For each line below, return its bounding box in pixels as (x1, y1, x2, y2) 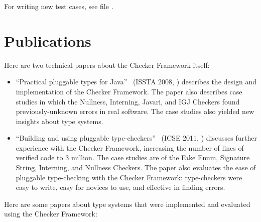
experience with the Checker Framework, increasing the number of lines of (16, 142, 244, 153)
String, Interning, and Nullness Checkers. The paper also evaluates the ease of (16, 162, 256, 173)
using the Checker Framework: (4, 208, 97, 219)
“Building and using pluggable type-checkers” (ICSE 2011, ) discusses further (16, 133, 257, 143)
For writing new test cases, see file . (4, 1, 113, 11)
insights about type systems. (16, 116, 103, 126)
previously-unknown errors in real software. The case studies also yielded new (16, 106, 254, 117)
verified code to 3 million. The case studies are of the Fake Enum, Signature (16, 152, 250, 163)
